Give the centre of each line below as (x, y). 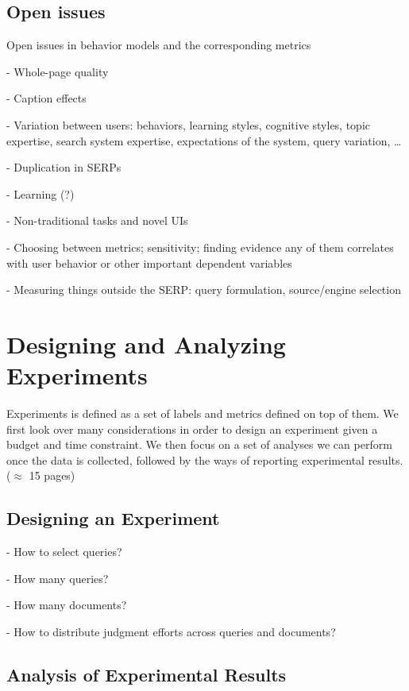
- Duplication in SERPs (64, 167)
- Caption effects (46, 98)
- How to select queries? (64, 552)
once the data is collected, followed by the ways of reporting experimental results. (205, 459)
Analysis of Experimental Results (147, 674)
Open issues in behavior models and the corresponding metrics (159, 45)
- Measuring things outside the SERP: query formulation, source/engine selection (204, 290)
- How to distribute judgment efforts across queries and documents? (171, 631)
